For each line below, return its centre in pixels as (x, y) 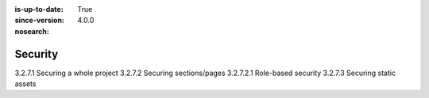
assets (25, 84)
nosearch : (32, 31)
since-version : (40, 21)
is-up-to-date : (39, 9)
